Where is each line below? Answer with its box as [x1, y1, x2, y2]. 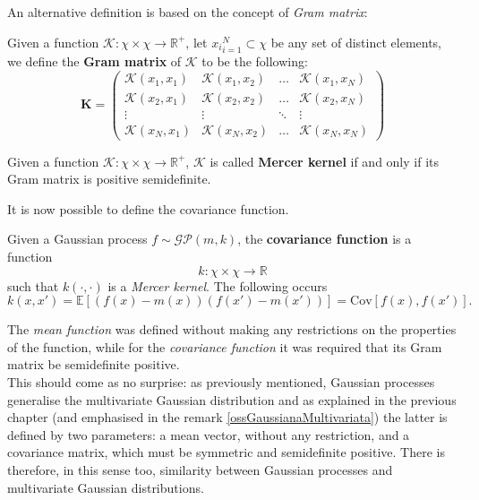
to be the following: [201, 51, 308, 70]
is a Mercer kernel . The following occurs [107, 276, 328, 295]
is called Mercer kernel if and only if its [210, 151, 440, 170]
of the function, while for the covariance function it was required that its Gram [7, 337, 442, 356]
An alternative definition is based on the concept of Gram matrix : [7, 3, 368, 21]
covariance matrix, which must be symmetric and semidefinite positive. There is [7, 443, 445, 461]
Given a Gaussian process [7, 229, 148, 248]
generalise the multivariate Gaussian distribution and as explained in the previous [7, 390, 457, 409]
